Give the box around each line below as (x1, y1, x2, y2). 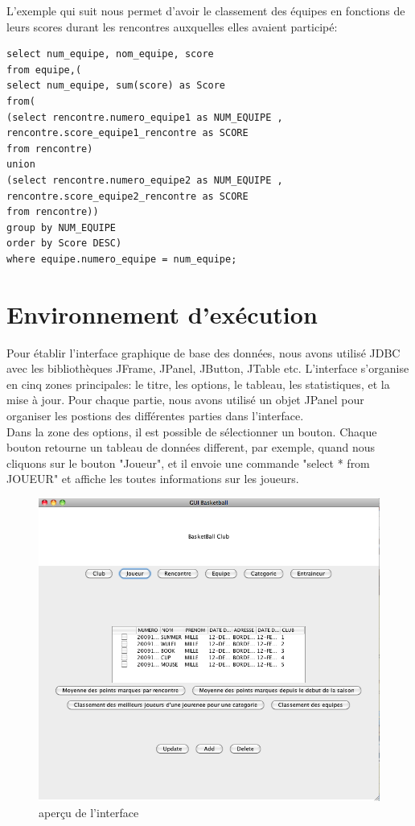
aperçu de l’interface (39, 803, 139, 820)
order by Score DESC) (6, 237, 122, 250)
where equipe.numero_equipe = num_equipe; (6, 253, 237, 265)
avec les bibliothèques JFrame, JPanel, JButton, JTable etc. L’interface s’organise (6, 360, 409, 377)
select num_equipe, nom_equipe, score (6, 48, 214, 60)
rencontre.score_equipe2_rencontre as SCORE (6, 190, 249, 202)
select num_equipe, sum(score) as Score (6, 80, 226, 92)
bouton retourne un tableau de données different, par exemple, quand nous (6, 439, 376, 456)
